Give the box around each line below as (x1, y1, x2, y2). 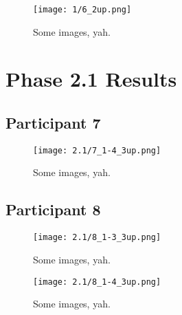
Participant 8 (5, 199, 101, 220)
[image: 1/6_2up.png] (33, 5, 132, 14)
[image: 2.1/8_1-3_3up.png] (33, 232, 161, 243)
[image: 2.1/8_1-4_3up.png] (33, 276, 161, 287)
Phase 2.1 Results (5, 65, 177, 93)
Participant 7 (5, 112, 101, 133)
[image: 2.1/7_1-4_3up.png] (33, 145, 161, 155)
